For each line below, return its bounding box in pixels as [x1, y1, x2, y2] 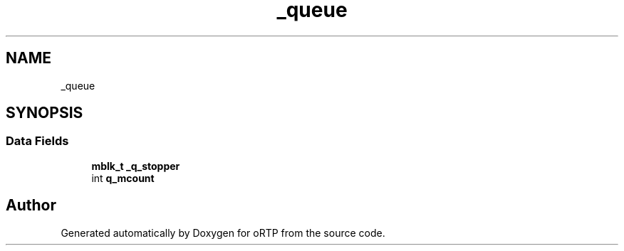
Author [6, 196, 56, 215]
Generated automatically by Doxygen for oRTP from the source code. [61, 226, 385, 239]
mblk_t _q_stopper [91, 159, 180, 172]
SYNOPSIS [6, 104, 83, 122]
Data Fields [6, 134, 69, 149]
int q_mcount [91, 171, 155, 184]
